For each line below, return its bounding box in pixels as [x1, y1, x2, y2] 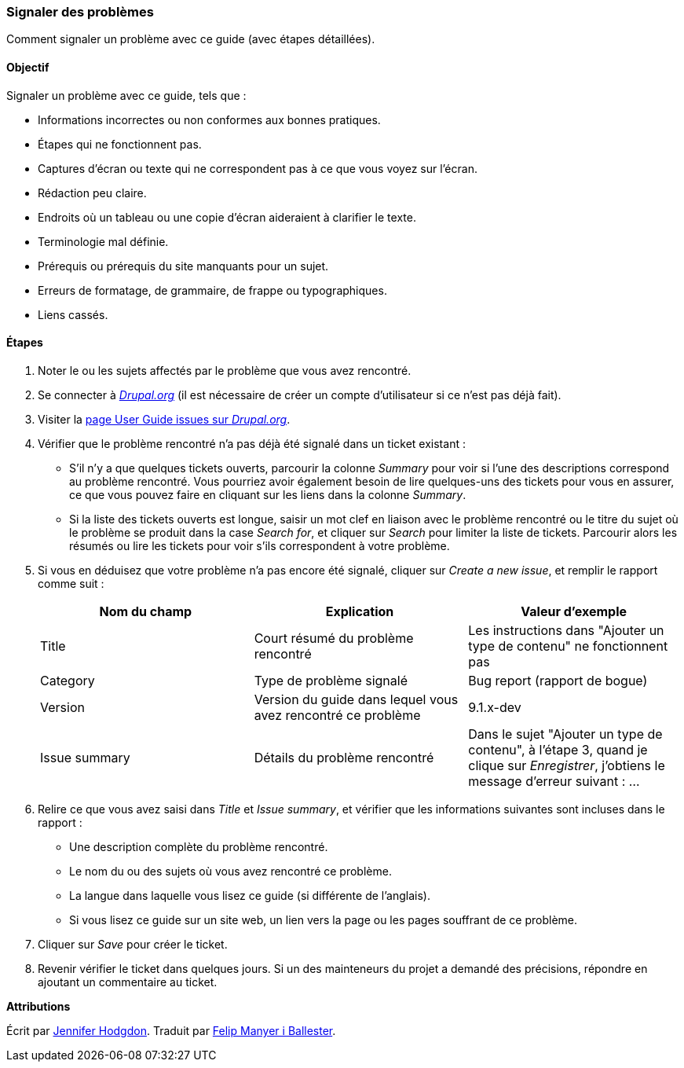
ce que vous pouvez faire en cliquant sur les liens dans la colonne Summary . [69, 487, 466, 501]
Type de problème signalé [254, 672, 408, 688]
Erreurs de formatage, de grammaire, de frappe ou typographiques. [38, 283, 387, 297]
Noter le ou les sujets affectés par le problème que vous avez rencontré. [38, 363, 411, 377]
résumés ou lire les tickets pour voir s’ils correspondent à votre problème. [69, 538, 450, 552]
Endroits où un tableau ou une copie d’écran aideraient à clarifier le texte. [38, 210, 416, 224]
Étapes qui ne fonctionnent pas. [38, 137, 202, 151]
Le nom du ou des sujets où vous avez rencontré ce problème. [69, 864, 392, 878]
